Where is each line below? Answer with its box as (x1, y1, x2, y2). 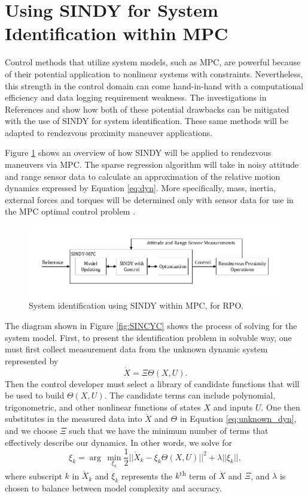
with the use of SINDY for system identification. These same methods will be (5, 114, 288, 127)
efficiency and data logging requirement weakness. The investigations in (5, 91, 267, 104)
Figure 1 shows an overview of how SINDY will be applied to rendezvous (5, 146, 272, 159)
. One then (261, 400, 300, 413)
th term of (179, 467, 216, 482)
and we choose (5, 424, 57, 436)
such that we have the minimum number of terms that (69, 424, 269, 436)
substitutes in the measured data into (5, 412, 142, 425)
